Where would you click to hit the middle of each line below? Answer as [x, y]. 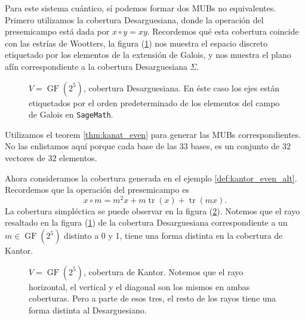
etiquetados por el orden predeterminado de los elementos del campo [154, 102]
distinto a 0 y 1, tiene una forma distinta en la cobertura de [173, 236]
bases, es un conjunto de [235, 146]
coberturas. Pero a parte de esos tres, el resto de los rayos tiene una [152, 298]
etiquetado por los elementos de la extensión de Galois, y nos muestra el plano [148, 55]
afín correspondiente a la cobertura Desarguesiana [96, 66]
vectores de [25, 158]
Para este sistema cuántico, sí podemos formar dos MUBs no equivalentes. [141, 8]
